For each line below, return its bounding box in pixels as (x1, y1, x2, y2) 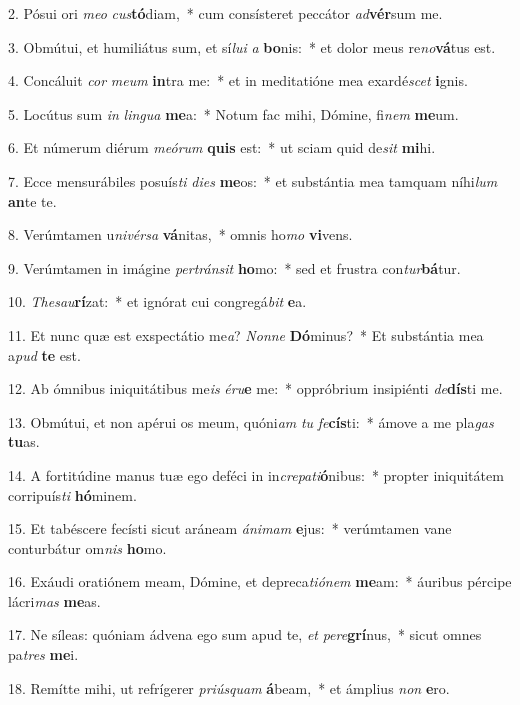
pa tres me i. (8, 644, 79, 665)
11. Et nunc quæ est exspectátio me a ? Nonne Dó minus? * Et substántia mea (8, 324, 484, 345)
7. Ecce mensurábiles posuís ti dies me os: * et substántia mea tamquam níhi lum (8, 170, 498, 191)
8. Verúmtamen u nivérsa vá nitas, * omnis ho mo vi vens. (8, 224, 353, 245)
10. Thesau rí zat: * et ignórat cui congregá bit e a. (8, 291, 307, 312)
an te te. (8, 190, 57, 211)
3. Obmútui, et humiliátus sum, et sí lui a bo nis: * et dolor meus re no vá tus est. (8, 36, 496, 57)
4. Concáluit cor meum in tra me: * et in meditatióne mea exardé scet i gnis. (8, 70, 468, 91)
